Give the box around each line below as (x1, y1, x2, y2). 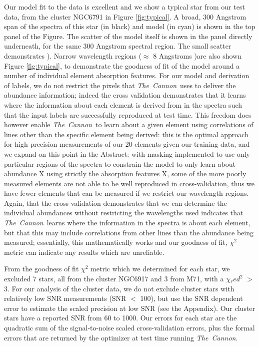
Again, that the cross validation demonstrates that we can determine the (4, 197, 227, 208)
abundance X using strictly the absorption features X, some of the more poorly (4, 168, 246, 179)
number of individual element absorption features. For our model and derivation (4, 70, 249, 81)
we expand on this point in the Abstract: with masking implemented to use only (4, 148, 250, 159)
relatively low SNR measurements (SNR (4, 293, 126, 303)
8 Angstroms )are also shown (153, 50, 242, 61)
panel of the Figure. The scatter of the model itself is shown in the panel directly (4, 31, 252, 41)
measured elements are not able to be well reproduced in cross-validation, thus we (4, 178, 255, 188)
